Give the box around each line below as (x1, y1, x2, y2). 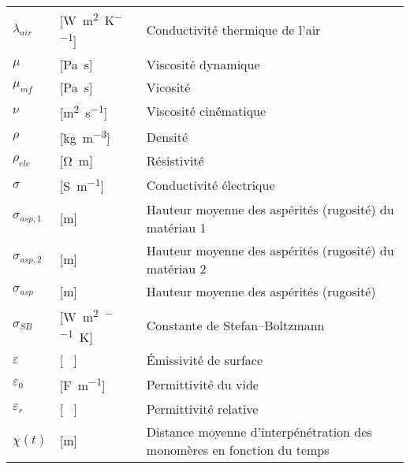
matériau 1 (146, 218, 207, 236)
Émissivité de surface (146, 351, 263, 370)
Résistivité (146, 151, 204, 170)
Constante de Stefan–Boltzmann (146, 316, 325, 335)
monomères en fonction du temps (146, 440, 330, 459)
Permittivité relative (146, 399, 259, 418)
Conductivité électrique (146, 175, 275, 194)
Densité (146, 127, 188, 146)
